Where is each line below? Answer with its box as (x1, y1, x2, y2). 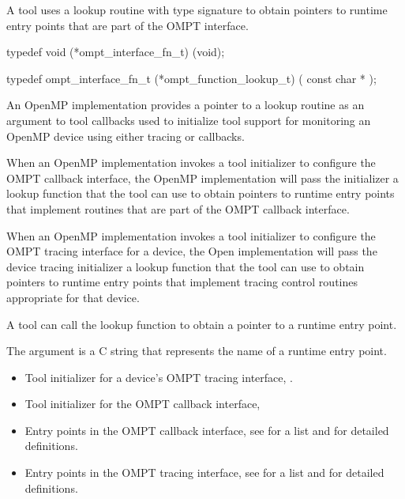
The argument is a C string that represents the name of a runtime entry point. (6, 342, 387, 359)
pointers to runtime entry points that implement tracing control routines (6, 274, 358, 290)
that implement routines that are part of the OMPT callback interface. (6, 200, 350, 217)
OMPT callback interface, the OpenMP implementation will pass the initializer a (6, 169, 399, 186)
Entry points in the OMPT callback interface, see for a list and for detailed (24, 422, 389, 438)
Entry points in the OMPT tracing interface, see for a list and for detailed (24, 464, 384, 481)
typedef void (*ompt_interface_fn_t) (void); (6, 43, 225, 60)
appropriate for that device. (6, 289, 140, 305)
